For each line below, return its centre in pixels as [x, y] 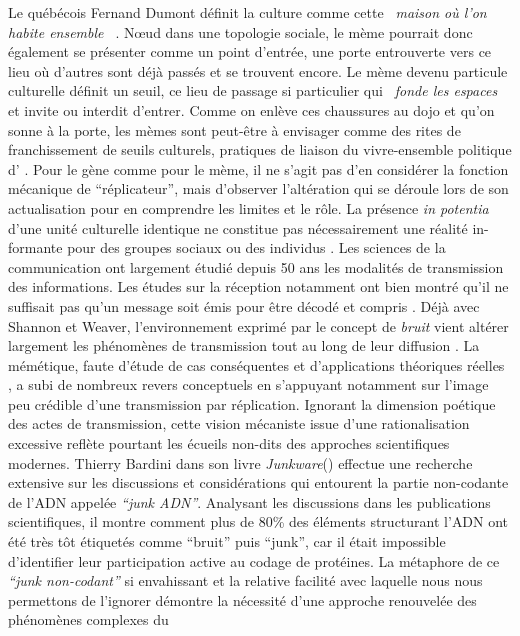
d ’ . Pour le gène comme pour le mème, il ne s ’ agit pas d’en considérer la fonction [258, 168]
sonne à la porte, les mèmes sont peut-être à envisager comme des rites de [234, 129]
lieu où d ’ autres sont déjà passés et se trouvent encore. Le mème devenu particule [258, 70]
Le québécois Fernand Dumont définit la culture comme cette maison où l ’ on [247, 12]
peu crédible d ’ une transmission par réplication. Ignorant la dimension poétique [252, 403]
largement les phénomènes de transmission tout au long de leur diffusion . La [244, 345]
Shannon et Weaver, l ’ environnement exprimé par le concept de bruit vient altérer [258, 325]
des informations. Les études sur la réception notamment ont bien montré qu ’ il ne [258, 286]
